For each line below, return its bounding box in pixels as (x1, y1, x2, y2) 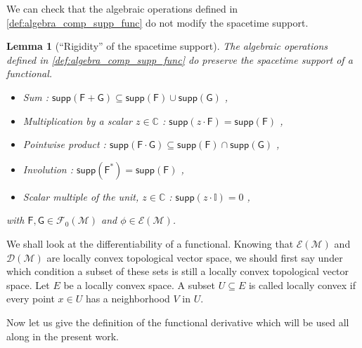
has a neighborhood (85, 291, 170, 306)
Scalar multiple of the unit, (22, 189, 139, 203)
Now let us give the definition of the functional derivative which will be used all (6, 314, 349, 329)
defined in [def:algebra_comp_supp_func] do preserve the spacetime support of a (6, 52, 353, 67)
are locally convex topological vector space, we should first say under (46, 250, 343, 265)
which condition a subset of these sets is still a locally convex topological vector (6, 264, 349, 279)
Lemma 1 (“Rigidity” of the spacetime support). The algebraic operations (6, 39, 328, 53)
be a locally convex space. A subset (63, 277, 216, 292)
